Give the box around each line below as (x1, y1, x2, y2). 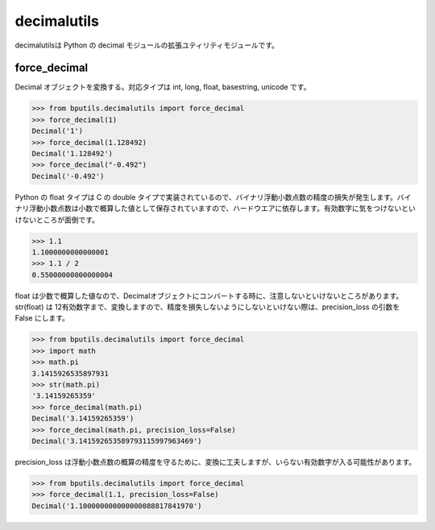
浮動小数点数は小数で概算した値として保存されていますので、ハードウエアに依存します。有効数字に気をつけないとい (28, 204, 416, 213)
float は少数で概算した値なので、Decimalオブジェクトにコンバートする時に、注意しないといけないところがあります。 (14, 291, 404, 300)
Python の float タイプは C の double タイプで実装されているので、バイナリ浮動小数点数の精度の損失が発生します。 (14, 192, 398, 201)
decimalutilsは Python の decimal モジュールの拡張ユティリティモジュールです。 (14, 40, 280, 50)
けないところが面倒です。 (14, 214, 100, 225)
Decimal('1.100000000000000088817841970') (31, 501, 202, 511)
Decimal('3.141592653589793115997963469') (31, 436, 202, 445)
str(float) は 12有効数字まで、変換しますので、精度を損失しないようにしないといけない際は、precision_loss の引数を (14, 302, 400, 312)
